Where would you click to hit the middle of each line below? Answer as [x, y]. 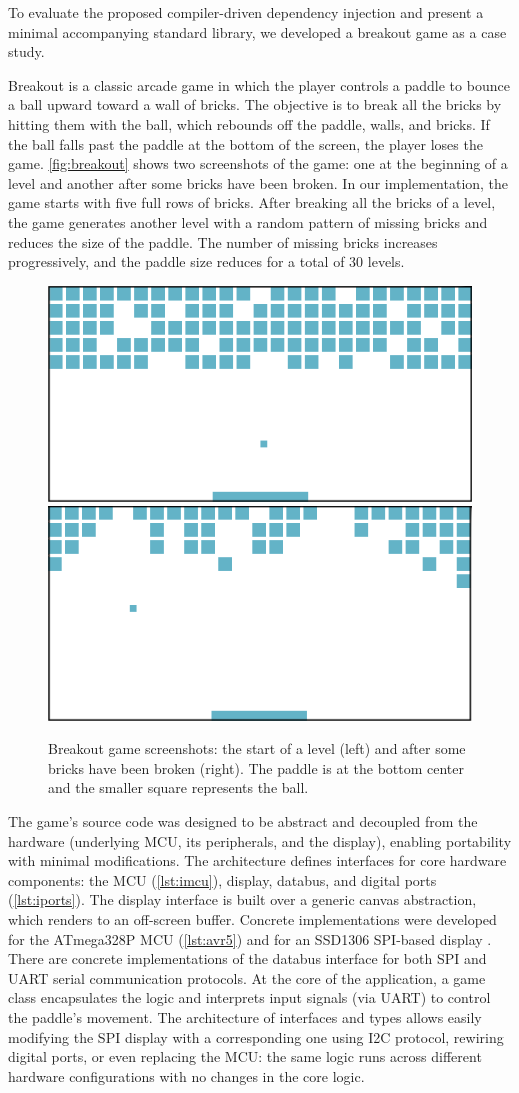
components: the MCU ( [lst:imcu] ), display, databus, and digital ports [222, 879]
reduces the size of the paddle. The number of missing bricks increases [223, 241]
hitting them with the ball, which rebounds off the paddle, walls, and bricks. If [249, 123]
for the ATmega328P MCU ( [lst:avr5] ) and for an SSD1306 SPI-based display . [250, 938]
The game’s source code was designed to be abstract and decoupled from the [243, 821]
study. [26, 51]
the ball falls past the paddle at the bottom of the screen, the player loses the [245, 143]
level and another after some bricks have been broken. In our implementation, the [258, 182]
